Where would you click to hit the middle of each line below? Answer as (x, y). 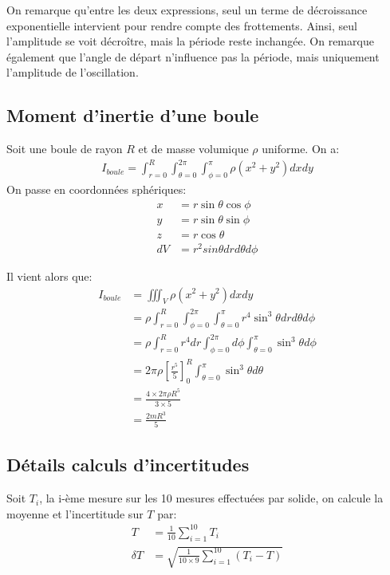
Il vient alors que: (49, 276)
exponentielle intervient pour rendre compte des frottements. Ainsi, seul (182, 25)
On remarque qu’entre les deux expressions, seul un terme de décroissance (187, 10)
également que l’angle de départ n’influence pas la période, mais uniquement (193, 56)
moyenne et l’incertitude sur (75, 513)
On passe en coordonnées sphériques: (97, 189)
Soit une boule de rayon (65, 149)
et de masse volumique (193, 149)
